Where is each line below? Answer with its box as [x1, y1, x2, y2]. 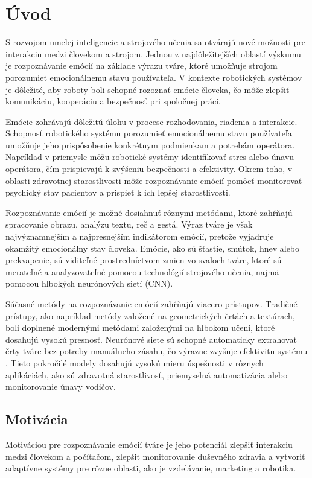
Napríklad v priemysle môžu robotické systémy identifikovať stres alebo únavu [5, 150, 294, 163]
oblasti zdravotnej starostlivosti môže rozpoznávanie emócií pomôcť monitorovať [5, 174, 302, 186]
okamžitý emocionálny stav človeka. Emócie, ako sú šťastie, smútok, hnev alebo [5, 241, 300, 254]
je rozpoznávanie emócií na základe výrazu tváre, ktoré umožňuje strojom [5, 59, 278, 72]
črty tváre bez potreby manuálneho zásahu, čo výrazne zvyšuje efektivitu [5, 345, 275, 357]
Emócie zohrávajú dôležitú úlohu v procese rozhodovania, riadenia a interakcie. [5, 115, 298, 127]
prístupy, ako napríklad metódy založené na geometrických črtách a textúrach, [5, 309, 295, 322]
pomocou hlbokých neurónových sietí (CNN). [5, 277, 173, 290]
